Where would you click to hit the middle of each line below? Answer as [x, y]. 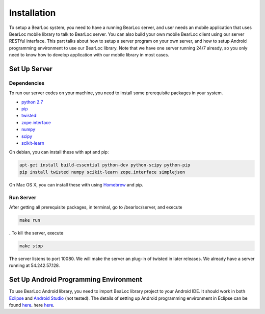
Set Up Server [31, 69]
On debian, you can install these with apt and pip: [59, 152]
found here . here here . [32, 305]
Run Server [23, 197]
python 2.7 [32, 102]
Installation [32, 13]
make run [30, 220]
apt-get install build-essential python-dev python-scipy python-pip [105, 165]
